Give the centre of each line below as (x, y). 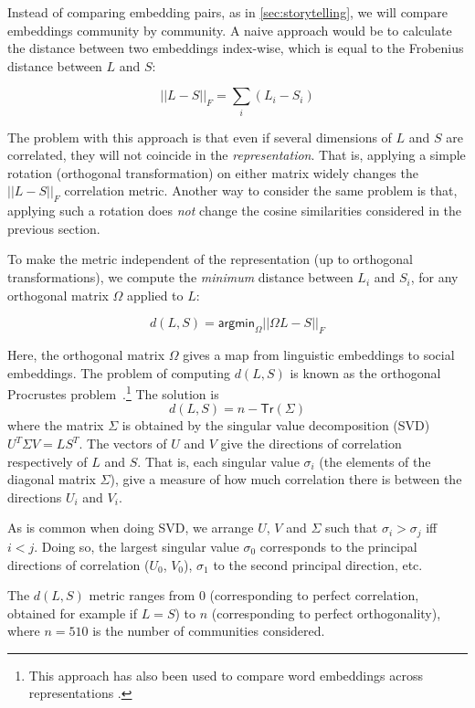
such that (351, 528)
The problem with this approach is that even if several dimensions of (200, 137)
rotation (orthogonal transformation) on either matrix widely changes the (213, 172)
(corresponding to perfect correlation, (314, 595)
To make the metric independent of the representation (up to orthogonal (210, 259)
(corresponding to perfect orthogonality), (326, 613)
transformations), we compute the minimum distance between (180, 277)
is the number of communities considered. (209, 631)
